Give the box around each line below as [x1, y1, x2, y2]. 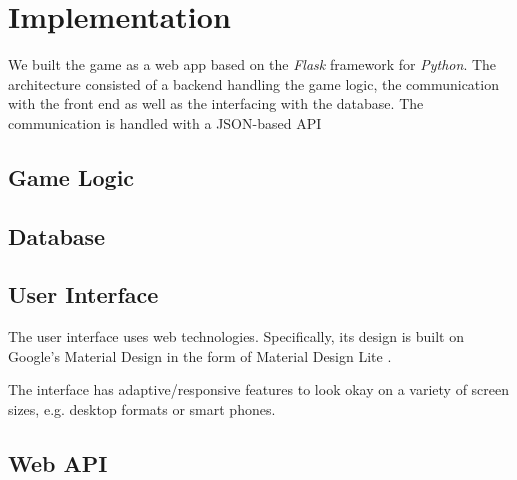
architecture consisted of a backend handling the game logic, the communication [8, 73, 499, 94]
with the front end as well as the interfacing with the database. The [8, 93, 424, 114]
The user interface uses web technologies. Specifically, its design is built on [8, 326, 464, 347]
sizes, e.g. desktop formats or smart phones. [8, 399, 276, 420]
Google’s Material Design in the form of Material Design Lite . [8, 345, 392, 366]
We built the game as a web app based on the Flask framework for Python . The [8, 54, 497, 75]
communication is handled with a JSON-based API [8, 112, 322, 133]
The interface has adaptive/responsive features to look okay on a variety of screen [8, 379, 510, 400]
